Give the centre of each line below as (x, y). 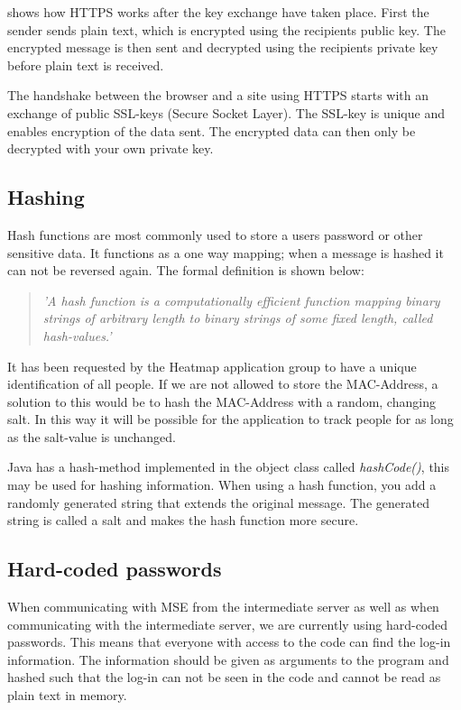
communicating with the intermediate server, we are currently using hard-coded (228, 624)
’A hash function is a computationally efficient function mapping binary (241, 300)
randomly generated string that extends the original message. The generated (218, 502)
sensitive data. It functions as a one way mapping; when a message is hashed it (226, 252)
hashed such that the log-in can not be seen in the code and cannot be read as (224, 677)
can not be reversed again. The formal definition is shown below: (186, 270)
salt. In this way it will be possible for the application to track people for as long (230, 419)
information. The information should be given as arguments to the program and (228, 659)
